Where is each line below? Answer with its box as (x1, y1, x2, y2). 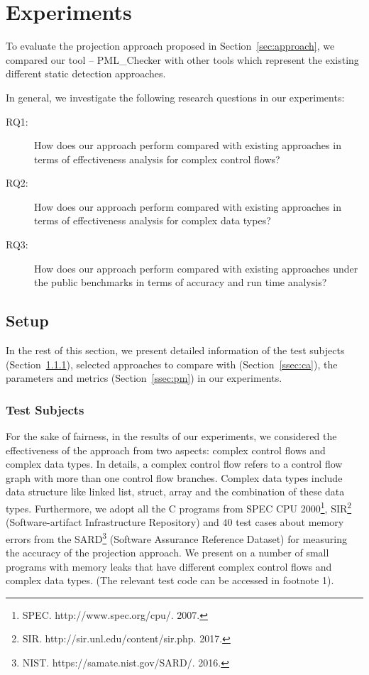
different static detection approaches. (6, 66, 166, 81)
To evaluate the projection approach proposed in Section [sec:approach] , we (6, 38, 335, 53)
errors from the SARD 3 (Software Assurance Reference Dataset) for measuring (6, 529, 348, 546)
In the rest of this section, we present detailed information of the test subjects (6, 343, 345, 358)
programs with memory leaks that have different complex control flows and (6, 559, 332, 574)
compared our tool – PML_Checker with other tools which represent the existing (6, 52, 359, 67)
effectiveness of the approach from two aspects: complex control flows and (6, 442, 326, 457)
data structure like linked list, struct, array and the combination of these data (6, 484, 345, 499)
